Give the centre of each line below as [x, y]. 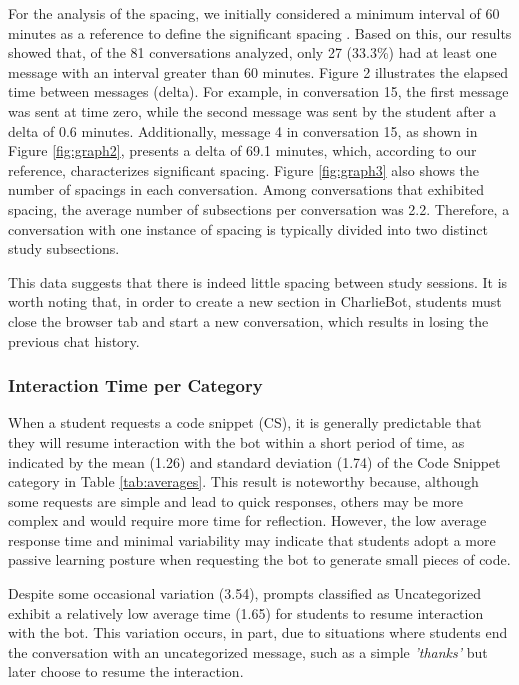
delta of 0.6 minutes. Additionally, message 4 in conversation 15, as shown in [243, 130]
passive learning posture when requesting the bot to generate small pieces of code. [259, 559]
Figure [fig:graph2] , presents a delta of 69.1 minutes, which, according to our [242, 150]
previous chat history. [74, 340]
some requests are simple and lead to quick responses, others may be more [235, 500]
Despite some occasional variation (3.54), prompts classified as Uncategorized [244, 593]
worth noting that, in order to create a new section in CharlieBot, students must [255, 301]
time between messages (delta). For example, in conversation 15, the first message [258, 91]
